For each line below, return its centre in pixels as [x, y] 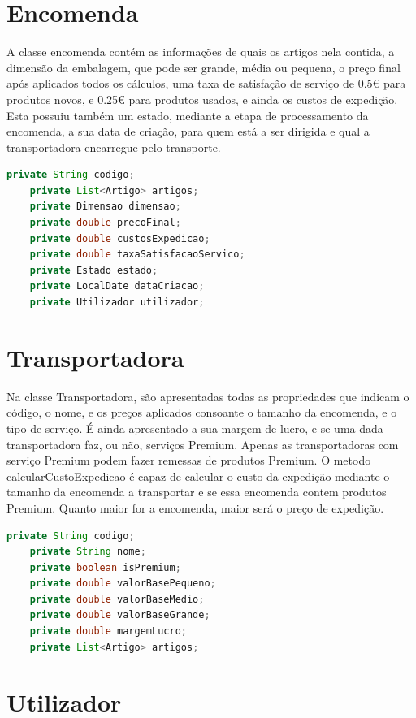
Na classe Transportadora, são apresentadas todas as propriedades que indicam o [208, 396]
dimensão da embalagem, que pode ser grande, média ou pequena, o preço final [204, 67]
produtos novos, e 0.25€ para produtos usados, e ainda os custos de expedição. [202, 99]
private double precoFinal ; [105, 223]
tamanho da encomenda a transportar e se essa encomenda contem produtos [197, 492]
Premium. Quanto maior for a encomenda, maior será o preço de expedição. [195, 507]
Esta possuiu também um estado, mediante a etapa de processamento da [188, 115]
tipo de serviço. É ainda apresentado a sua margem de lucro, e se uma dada [195, 428]
